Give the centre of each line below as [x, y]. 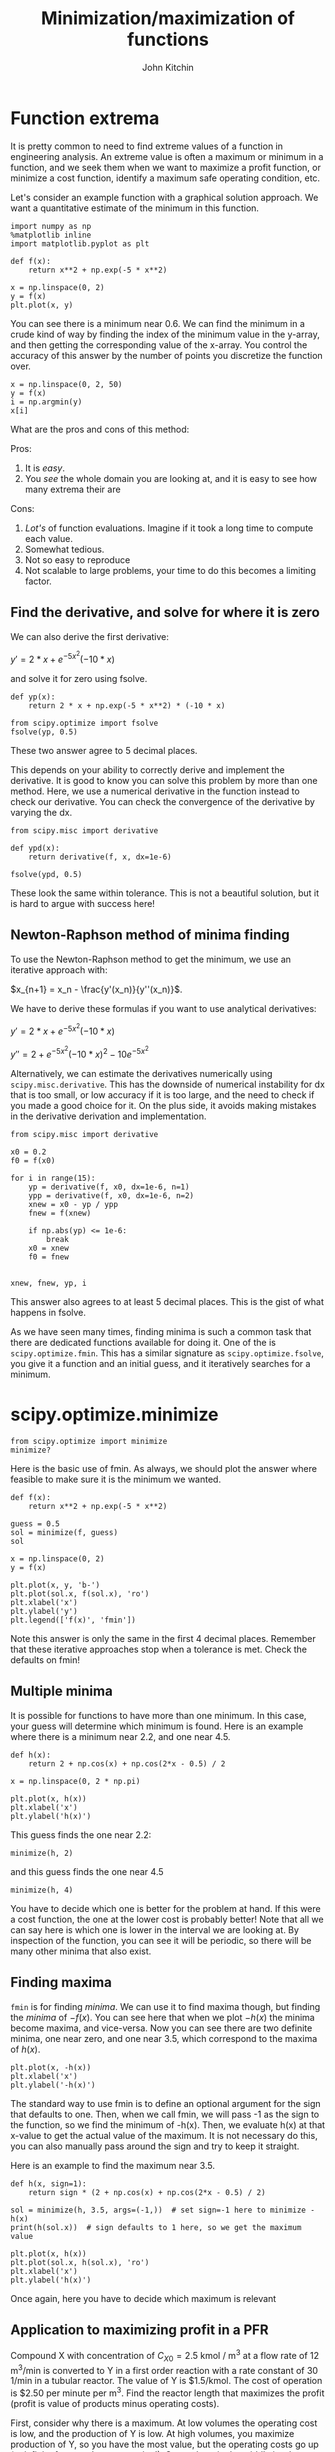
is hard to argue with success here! [82, 904]
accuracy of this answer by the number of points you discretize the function [166, 355]
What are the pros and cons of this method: [100, 429]
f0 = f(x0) [33, 1160]
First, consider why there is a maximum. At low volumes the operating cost [164, 2423]
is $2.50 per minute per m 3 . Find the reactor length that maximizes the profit [167, 2392]
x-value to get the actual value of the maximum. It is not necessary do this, [164, 2135]
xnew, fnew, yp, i [48, 1283]
